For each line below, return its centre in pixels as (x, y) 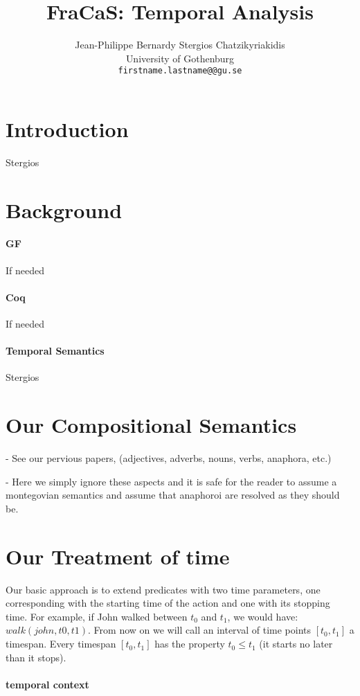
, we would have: (263, 616)
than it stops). (36, 657)
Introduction (67, 128)
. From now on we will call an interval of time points (199, 630)
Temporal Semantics (55, 351)
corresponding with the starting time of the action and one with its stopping (168, 603)
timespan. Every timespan (61, 644)
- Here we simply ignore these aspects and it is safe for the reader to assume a (171, 481)
